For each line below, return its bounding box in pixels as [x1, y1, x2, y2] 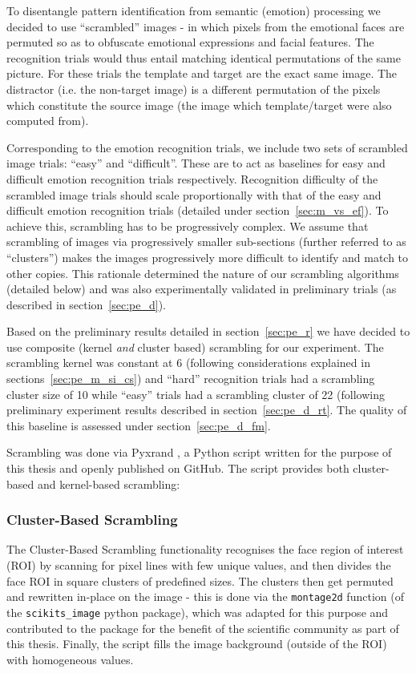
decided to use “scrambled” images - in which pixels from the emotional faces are [6, 18, 405, 34]
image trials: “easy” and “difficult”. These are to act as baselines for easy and [6, 155, 386, 171]
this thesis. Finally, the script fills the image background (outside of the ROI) [6, 635, 387, 652]
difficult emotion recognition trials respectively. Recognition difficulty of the [6, 170, 378, 187]
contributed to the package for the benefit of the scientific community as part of [6, 619, 399, 636]
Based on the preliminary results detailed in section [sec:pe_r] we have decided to [6, 323, 410, 340]
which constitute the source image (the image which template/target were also [6, 96, 392, 113]
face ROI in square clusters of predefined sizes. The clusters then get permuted [6, 572, 394, 589]
